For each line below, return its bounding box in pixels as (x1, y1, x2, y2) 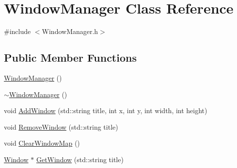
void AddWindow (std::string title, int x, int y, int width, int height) (4, 105, 207, 116)
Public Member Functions (4, 50, 137, 65)
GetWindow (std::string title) (36, 154, 124, 164)
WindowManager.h (42, 26, 98, 36)
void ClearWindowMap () (4, 138, 80, 148)
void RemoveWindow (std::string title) (4, 121, 118, 132)
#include (4, 26, 31, 36)
